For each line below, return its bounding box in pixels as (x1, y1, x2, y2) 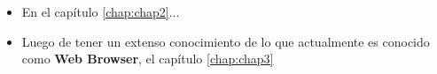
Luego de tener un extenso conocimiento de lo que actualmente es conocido (21, 32, 430, 50)
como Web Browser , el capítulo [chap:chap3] (21, 49, 274, 68)
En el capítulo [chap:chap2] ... (21, 3, 180, 20)
